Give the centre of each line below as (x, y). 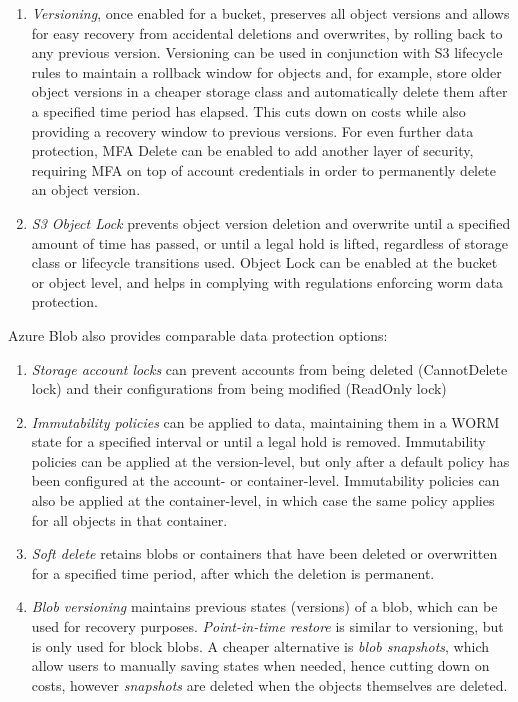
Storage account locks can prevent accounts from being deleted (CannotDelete (269, 368)
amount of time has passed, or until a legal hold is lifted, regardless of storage (270, 242)
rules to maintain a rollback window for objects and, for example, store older (266, 71)
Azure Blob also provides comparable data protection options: (198, 334)
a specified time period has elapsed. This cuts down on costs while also (248, 110)
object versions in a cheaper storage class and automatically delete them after (269, 91)
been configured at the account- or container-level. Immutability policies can (265, 480)
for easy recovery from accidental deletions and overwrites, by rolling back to (267, 32)
